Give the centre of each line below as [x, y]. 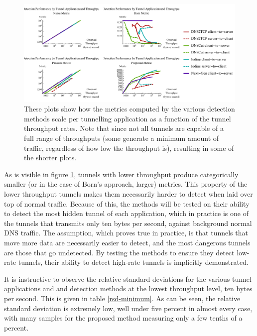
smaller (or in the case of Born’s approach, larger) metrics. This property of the [126, 184]
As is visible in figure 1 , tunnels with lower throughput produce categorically [121, 174]
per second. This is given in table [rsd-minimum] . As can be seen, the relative [122, 298]
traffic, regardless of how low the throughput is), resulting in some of [129, 148]
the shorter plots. [50, 158]
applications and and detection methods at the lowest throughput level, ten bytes [128, 288]
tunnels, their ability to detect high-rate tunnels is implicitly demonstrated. [133, 262]
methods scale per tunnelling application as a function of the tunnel [128, 118]
